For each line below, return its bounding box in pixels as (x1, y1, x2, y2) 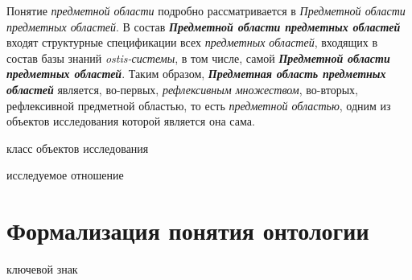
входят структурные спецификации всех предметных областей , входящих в (6, 34, 378, 51)
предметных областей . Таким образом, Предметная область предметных (6, 65, 386, 82)
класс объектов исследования (6, 139, 149, 156)
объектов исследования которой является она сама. (6, 113, 255, 130)
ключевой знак (6, 261, 78, 278)
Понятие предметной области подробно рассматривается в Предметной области (6, 2, 406, 19)
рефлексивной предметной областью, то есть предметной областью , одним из (6, 97, 391, 113)
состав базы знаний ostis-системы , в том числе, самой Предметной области (6, 49, 390, 66)
